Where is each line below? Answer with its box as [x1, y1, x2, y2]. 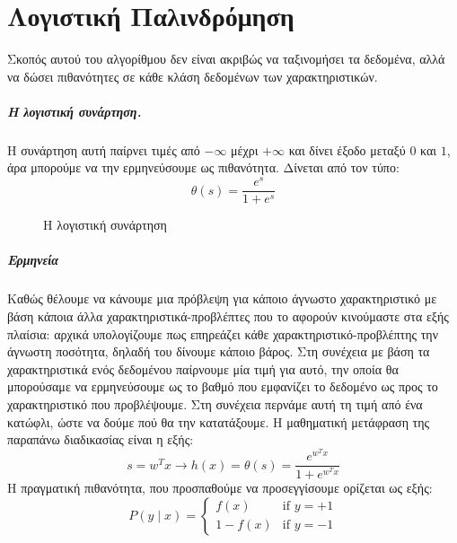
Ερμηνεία [7, 250, 58, 269]
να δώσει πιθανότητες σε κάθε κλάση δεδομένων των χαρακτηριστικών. [7, 66, 378, 85]
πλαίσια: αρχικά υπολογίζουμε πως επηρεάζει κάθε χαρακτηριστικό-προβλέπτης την [7, 324, 438, 343]
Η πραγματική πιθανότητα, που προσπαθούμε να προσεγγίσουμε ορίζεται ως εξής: [7, 478, 433, 497]
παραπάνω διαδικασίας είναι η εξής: [7, 430, 194, 449]
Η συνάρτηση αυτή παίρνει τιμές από [7, 140, 200, 159]
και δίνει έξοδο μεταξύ [288, 140, 406, 159]
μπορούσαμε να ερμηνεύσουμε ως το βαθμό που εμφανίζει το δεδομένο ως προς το [7, 377, 438, 396]
